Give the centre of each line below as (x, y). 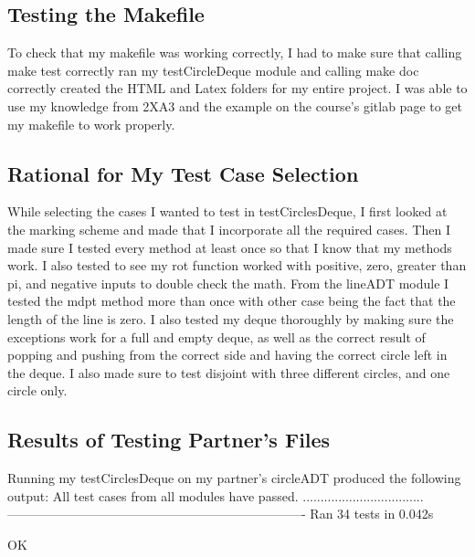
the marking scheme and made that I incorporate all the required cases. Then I (229, 229)
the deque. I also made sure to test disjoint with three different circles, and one (229, 372)
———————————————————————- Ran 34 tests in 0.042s (221, 514)
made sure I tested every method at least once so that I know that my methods (230, 247)
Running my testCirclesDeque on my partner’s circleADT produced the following (234, 478)
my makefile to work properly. (91, 124)
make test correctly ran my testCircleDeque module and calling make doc (213, 70)
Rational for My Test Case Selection (183, 173)
